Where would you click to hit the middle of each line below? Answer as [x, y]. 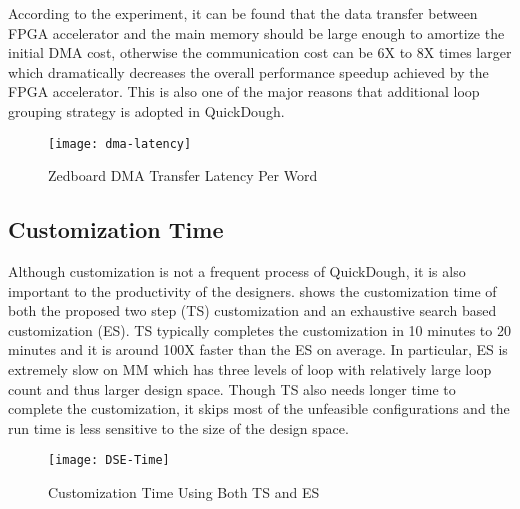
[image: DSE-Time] [109, 460]
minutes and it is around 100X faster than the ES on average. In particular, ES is [258, 349]
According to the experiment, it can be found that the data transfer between [243, 13]
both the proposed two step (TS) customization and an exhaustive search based [252, 310]
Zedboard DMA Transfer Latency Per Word [183, 175]
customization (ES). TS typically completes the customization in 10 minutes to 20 [259, 329]
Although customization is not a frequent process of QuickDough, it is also [237, 271]
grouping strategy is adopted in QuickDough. [146, 110]
